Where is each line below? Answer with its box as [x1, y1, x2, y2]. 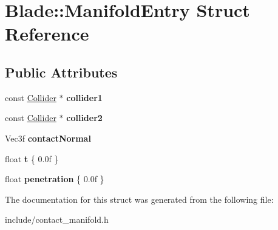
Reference [5, 21, 89, 46]
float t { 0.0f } [5, 152, 59, 165]
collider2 [66, 111, 103, 124]
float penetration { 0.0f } [5, 172, 104, 185]
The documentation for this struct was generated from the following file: [5, 192, 274, 205]
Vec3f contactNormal [5, 131, 91, 144]
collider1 [66, 91, 103, 103]
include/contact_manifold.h [5, 213, 109, 226]
